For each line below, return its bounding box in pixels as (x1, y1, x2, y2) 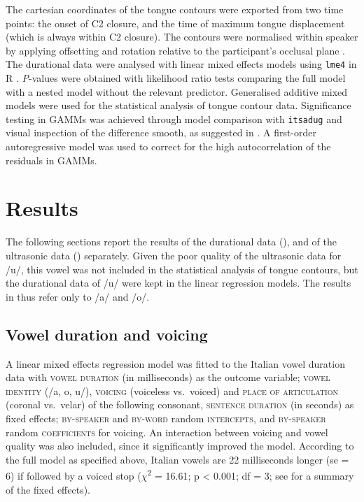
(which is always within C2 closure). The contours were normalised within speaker (6, 29, 358, 44)
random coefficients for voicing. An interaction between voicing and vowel (6, 424, 328, 439)
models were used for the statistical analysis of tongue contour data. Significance (6, 98, 351, 113)
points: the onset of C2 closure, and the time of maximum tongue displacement (6, 15, 345, 30)
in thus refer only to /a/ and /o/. (6, 289, 150, 303)
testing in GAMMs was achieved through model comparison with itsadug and (6, 111, 342, 126)
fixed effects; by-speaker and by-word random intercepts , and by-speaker (6, 410, 326, 425)
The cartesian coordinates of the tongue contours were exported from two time (6, 2, 344, 16)
